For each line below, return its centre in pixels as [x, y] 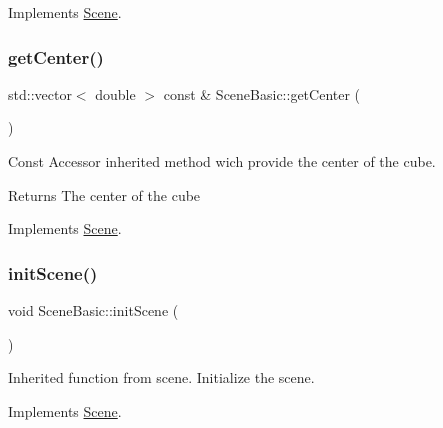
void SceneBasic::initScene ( [93, 310]
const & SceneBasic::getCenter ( [262, 93]
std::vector [40, 93]
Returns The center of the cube [104, 194]
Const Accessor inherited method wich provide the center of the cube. [222, 161]
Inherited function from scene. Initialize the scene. [161, 377]
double [115, 93]
